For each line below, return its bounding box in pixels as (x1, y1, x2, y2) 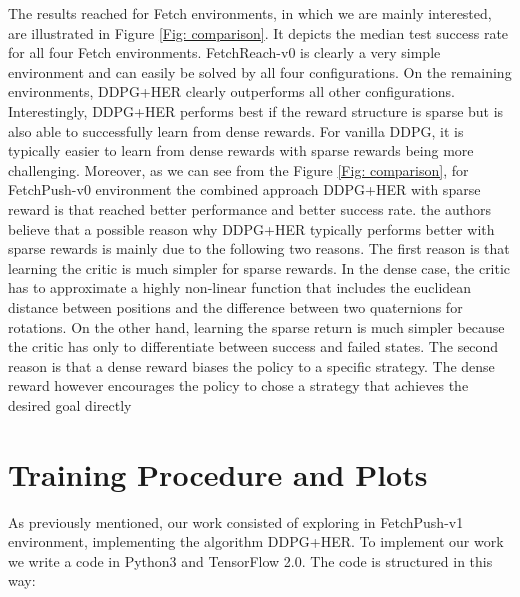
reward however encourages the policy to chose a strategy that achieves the (8, 375, 469, 396)
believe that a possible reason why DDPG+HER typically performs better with (8, 218, 495, 239)
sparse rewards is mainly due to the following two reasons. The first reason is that (8, 238, 510, 259)
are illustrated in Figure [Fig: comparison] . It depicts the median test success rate (8, 22, 509, 43)
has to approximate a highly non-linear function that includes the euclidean (8, 277, 472, 298)
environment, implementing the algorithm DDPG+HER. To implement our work (8, 531, 504, 552)
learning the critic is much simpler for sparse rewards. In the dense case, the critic (8, 257, 511, 278)
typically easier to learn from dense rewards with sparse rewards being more (8, 140, 474, 161)
